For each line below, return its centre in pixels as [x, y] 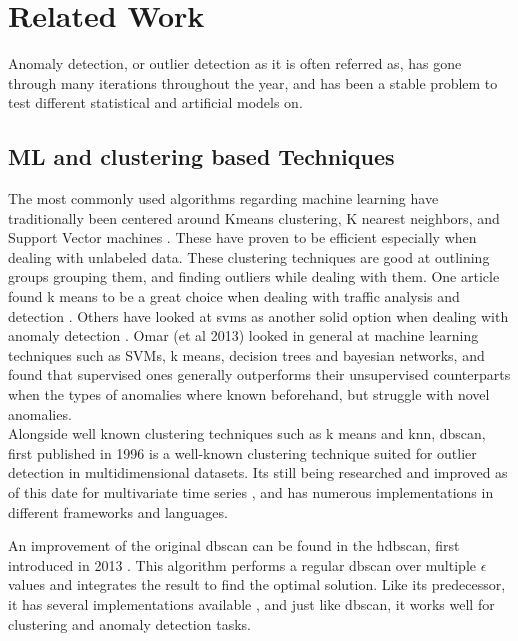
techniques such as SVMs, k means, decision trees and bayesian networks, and [246, 354]
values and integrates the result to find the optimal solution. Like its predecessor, [257, 584]
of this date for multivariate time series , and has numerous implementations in [251, 492]
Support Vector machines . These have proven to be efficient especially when [242, 237]
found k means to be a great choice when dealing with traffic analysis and [234, 296]
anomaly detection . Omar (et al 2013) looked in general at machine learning [243, 335]
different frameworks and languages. [118, 511]
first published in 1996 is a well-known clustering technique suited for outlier [242, 452]
